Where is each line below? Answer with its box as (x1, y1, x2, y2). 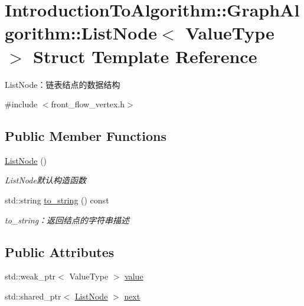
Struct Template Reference (33, 44, 257, 68)
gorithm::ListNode (5, 21, 157, 45)
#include (5, 98, 38, 110)
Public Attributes (5, 242, 115, 261)
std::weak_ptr (5, 270, 56, 282)
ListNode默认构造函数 (5, 174, 86, 186)
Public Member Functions (5, 127, 166, 145)
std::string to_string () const (5, 194, 109, 206)
